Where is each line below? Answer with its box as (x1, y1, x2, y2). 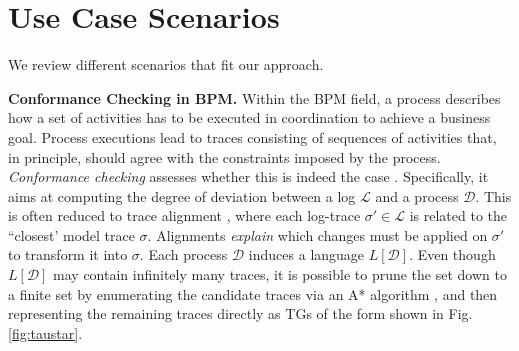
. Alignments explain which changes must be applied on (147, 224, 488, 245)
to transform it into (8, 244, 128, 265)
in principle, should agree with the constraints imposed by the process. (8, 146, 441, 167)
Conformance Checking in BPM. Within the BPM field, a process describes (8, 87, 501, 108)
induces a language (248, 244, 365, 265)
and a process (375, 185, 459, 206)
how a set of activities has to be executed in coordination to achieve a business (8, 107, 491, 128)
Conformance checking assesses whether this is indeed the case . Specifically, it (8, 166, 489, 187)
